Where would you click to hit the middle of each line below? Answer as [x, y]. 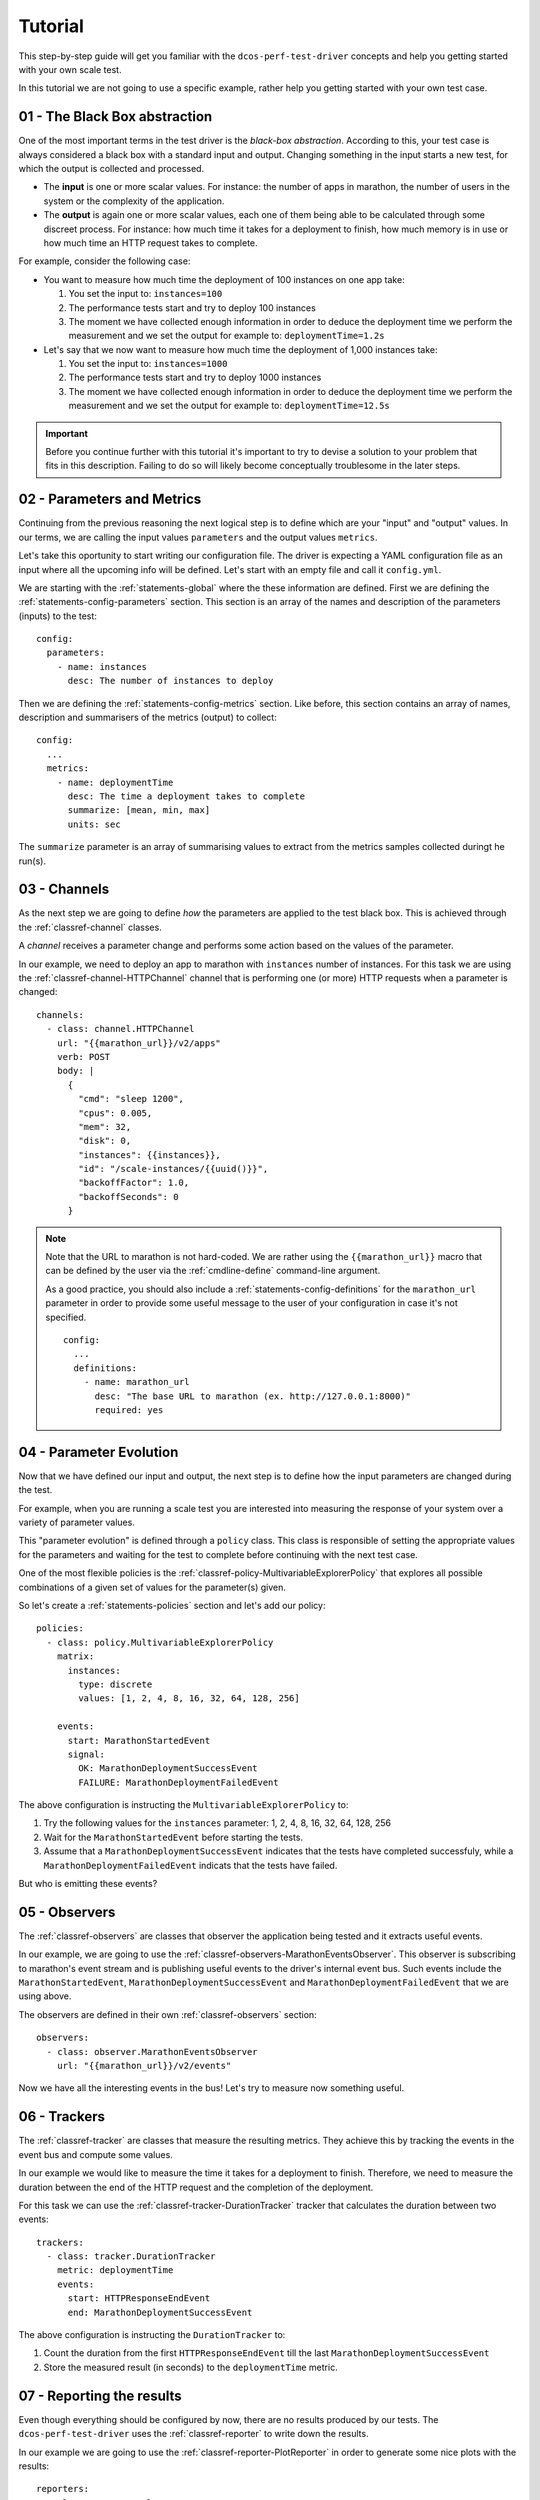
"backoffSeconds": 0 [128, 1196]
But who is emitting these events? [88, 1884]
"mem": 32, [105, 1126]
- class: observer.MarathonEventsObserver [152, 2051]
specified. [66, 1317]
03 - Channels [64, 889]
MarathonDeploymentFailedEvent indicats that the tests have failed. [190, 1865]
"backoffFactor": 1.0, [134, 1183]
